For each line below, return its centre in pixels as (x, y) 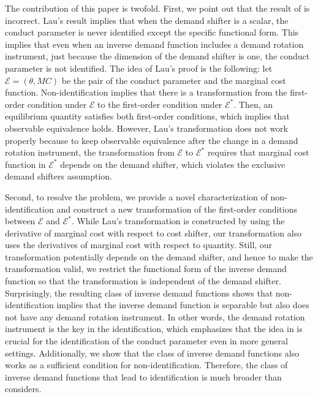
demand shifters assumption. (59, 176)
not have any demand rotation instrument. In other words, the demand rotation (155, 316)
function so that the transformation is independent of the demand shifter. (143, 281)
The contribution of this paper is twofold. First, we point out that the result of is (157, 8)
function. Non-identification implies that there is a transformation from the (146, 92)
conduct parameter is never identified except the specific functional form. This (152, 32)
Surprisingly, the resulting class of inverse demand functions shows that (139, 293)
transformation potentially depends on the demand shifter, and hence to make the (159, 256)
